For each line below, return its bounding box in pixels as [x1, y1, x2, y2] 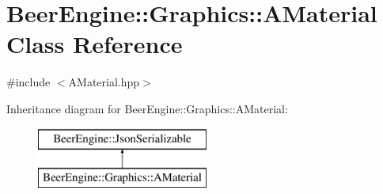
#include [6, 74, 51, 90]
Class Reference [6, 28, 183, 60]
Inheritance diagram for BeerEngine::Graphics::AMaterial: [6, 100, 288, 116]
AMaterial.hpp [68, 74, 140, 90]
